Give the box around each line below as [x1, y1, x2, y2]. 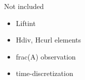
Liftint [16, 17, 36, 28]
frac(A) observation [16, 51, 76, 61]
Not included [4, 1, 44, 11]
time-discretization [16, 68, 73, 78]
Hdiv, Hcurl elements [16, 34, 81, 45]
